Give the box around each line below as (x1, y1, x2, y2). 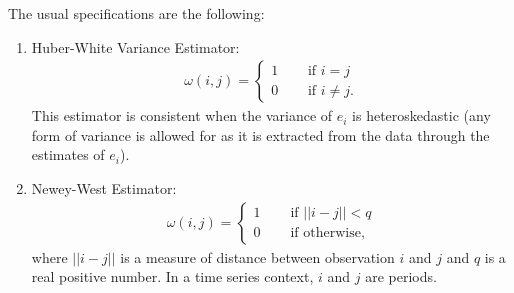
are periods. (365, 266, 437, 287)
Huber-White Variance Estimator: (31, 36, 240, 57)
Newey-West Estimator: (31, 178, 177, 198)
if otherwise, (290, 226, 365, 241)
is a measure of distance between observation (120, 246, 395, 267)
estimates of (31, 144, 105, 165)
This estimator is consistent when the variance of (31, 105, 333, 126)
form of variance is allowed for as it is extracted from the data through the (31, 124, 490, 145)
